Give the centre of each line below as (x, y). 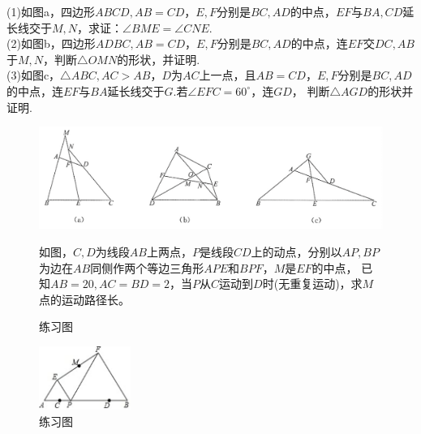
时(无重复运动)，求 (312, 284)
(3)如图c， (34, 75)
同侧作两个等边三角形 (147, 267)
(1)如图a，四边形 (51, 11)
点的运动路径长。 (84, 299)
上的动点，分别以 (296, 252)
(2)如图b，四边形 (51, 43)
